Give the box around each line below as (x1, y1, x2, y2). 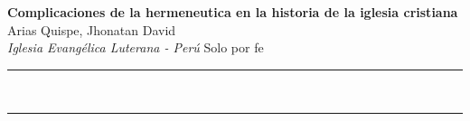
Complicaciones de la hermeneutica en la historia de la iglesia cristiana (7, 3, 458, 21)
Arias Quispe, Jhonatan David (7, 20, 176, 39)
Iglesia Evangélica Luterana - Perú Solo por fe (7, 38, 264, 57)
